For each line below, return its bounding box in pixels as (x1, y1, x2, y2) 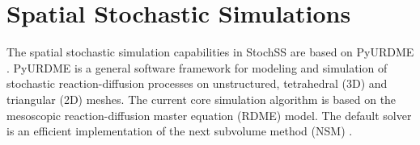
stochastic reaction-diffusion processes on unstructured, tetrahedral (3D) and (6, 75, 388, 92)
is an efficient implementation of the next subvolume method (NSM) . (6, 122, 353, 139)
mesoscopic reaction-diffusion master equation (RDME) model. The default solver (6, 106, 412, 123)
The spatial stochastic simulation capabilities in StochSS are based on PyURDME (6, 43, 414, 60)
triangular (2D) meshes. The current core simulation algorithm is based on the (6, 90, 397, 107)
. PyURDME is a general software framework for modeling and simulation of (6, 59, 388, 76)
